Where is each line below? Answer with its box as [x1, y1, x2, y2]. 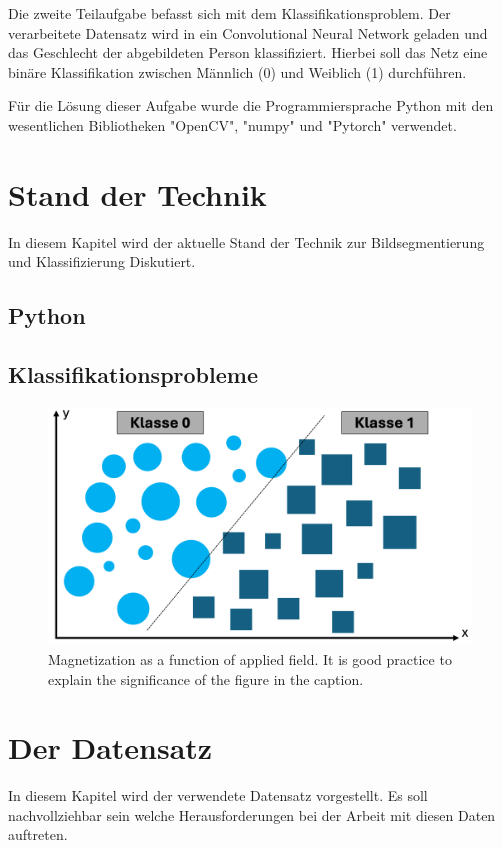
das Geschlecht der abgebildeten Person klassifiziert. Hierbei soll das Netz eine [8, 42, 488, 63]
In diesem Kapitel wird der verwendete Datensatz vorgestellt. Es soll [8, 785, 428, 806]
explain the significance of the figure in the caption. [48, 668, 364, 689]
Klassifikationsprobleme [8, 359, 258, 390]
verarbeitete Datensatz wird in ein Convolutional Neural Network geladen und [8, 22, 488, 43]
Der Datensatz [8, 727, 213, 768]
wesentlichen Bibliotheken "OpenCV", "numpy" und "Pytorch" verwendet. [8, 114, 457, 135]
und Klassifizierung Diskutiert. [8, 251, 196, 272]
